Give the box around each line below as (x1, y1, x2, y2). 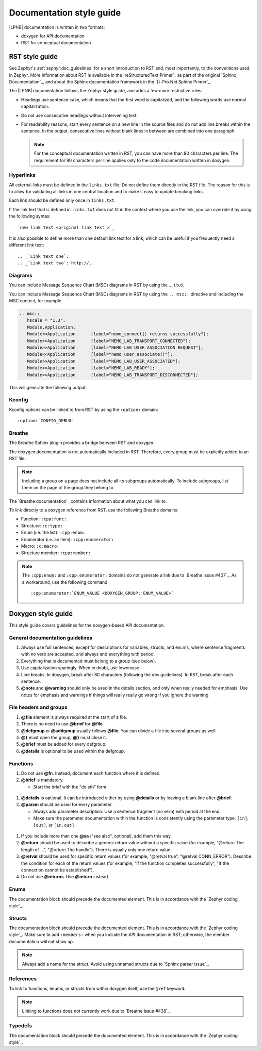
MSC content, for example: (9, 298, 63, 304)
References (9, 975, 37, 982)
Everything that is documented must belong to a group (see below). (21, 658, 156, 664)
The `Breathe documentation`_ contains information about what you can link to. (9, 498, 167, 504)
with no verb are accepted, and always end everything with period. (21, 651, 155, 657)
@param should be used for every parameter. (21, 802, 113, 807)
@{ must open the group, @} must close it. (21, 735, 107, 740)
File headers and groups (9, 704, 67, 711)
